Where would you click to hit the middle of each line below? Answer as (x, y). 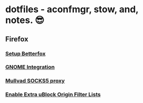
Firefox (17, 39)
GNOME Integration (30, 67)
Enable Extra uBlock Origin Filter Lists (53, 94)
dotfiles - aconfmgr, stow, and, (72, 9)
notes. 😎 (25, 20)
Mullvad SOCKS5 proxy (35, 81)
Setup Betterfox (26, 54)
